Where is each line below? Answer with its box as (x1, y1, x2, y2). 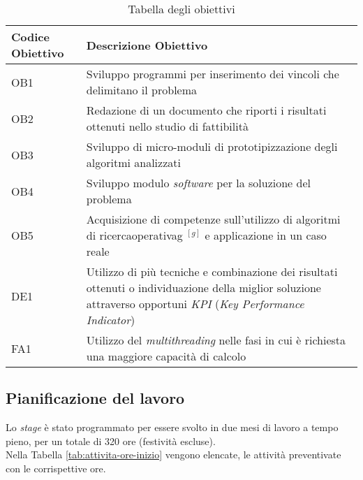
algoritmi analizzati (86, 154, 181, 170)
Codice (11, 29, 50, 45)
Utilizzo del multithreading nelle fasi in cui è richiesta (86, 332, 346, 348)
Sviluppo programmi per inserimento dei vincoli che (86, 66, 339, 82)
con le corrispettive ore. (6, 460, 106, 475)
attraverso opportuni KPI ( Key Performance (86, 296, 304, 312)
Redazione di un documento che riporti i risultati (86, 102, 327, 118)
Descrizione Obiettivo (86, 36, 208, 53)
